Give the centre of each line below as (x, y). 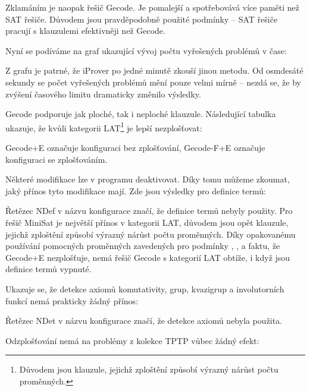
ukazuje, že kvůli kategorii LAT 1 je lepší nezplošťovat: (104, 127)
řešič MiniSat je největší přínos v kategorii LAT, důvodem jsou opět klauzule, (147, 222)
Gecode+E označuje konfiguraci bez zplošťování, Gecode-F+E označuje (135, 147)
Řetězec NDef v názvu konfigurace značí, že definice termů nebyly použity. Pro (149, 211)
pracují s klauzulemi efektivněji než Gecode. (85, 31)
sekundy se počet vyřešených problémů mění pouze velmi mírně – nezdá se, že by (153, 82)
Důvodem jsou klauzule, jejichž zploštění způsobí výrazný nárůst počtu (149, 369)
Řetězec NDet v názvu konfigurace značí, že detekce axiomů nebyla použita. (144, 321)
